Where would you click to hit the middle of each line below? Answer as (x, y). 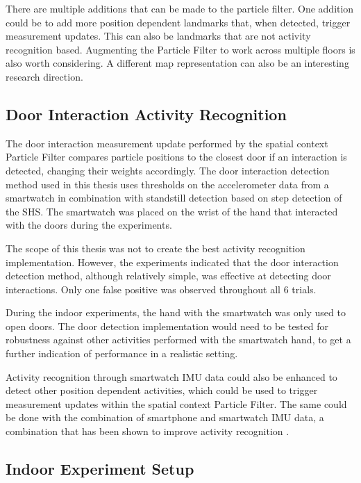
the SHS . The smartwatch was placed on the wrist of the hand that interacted (172, 211)
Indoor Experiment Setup (100, 469)
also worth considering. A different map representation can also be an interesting (177, 63)
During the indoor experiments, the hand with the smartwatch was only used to (176, 312)
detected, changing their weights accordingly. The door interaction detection (168, 170)
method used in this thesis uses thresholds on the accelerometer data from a (167, 184)
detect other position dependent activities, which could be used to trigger (162, 390)
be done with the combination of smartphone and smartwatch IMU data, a (165, 417)
